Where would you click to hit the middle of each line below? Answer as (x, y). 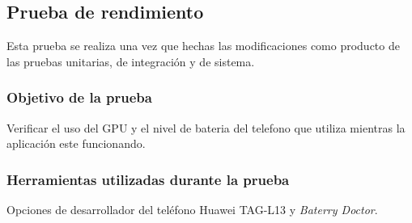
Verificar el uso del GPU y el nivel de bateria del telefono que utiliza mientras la (206, 127)
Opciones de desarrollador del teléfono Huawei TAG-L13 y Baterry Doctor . (192, 210)
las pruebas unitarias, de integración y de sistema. (131, 61)
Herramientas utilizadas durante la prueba (148, 179)
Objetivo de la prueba (79, 97)
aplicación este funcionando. (76, 143)
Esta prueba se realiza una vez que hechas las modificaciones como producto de (203, 46)
